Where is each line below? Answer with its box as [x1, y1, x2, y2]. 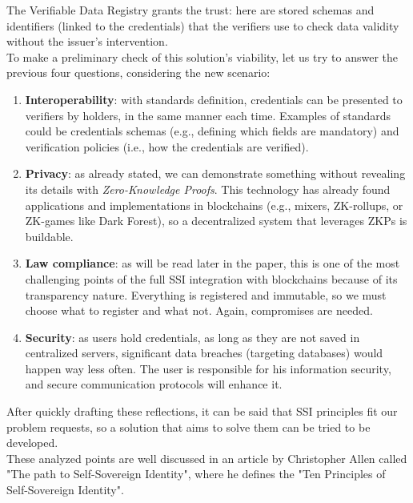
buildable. [25, 227, 74, 244]
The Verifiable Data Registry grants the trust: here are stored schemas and [6, 2, 375, 18]
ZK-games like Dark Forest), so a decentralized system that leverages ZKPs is [25, 212, 407, 229]
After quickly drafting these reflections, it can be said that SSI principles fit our [6, 403, 398, 420]
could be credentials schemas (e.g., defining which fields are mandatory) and [25, 123, 399, 139]
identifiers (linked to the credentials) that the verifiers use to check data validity [6, 17, 399, 34]
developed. [6, 434, 58, 451]
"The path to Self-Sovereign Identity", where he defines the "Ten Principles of [6, 465, 386, 482]
